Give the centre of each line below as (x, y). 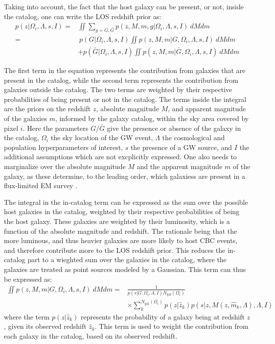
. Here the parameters (56, 128)
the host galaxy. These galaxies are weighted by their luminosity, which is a (117, 221)
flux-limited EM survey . (41, 185)
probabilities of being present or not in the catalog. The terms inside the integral (125, 99)
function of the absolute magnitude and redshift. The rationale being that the (121, 231)
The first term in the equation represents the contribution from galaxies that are (125, 70)
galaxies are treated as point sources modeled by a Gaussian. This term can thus (125, 269)
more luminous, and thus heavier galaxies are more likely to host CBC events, (121, 240)
